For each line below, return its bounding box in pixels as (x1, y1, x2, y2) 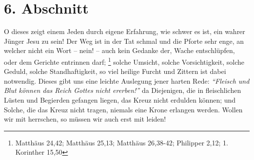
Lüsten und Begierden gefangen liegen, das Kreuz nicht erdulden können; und (4, 94, 236, 105)
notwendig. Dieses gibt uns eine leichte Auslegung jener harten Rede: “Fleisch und (4, 75, 250, 86)
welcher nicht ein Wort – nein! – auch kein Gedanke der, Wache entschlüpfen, (4, 45, 235, 55)
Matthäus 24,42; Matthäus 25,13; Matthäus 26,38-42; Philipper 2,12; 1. (15, 137, 228, 147)
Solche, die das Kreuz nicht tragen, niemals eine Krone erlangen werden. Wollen (4, 104, 243, 114)
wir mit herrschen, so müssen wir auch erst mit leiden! (4, 114, 166, 124)
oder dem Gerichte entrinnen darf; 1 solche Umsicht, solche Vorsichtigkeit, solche (4, 55, 244, 67)
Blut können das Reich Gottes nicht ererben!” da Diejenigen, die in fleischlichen (4, 85, 241, 95)
